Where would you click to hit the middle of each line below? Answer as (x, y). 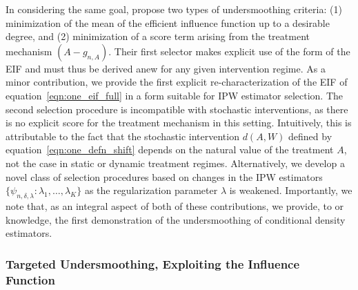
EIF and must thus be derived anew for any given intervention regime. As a (166, 68)
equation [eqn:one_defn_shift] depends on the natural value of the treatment (170, 149)
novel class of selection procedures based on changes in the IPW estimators (164, 176)
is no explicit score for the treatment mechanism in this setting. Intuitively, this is (179, 123)
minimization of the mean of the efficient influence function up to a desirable (168, 22)
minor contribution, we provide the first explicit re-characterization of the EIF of (177, 82)
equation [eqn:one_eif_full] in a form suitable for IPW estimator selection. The (175, 95)
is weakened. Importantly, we (291, 190)
